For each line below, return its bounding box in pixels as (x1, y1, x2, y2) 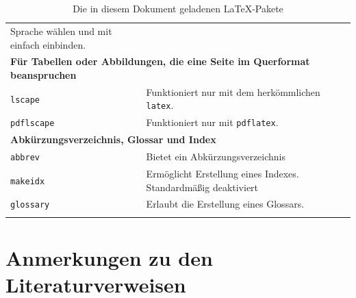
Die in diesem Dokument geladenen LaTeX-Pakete (73, 1, 283, 15)
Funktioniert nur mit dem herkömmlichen (146, 84, 320, 99)
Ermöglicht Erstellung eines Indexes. (146, 166, 299, 180)
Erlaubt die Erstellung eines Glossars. (146, 197, 305, 211)
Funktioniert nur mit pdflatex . (146, 115, 279, 129)
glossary (10, 200, 50, 210)
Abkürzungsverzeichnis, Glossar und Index (10, 132, 216, 147)
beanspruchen (10, 67, 77, 82)
